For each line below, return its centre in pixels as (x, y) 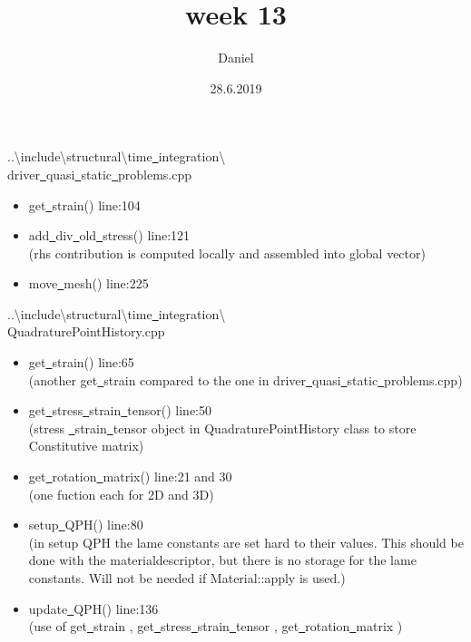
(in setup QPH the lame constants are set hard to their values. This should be (246, 542)
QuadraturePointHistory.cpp (86, 331)
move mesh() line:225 (88, 283)
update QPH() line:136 (93, 608)
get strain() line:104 (84, 204)
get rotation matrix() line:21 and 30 (130, 477)
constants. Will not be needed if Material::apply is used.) (187, 578)
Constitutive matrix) (86, 446)
